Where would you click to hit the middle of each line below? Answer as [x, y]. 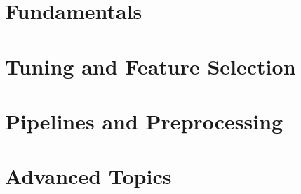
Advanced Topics [88, 176]
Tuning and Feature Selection [150, 66]
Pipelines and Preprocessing [144, 121]
